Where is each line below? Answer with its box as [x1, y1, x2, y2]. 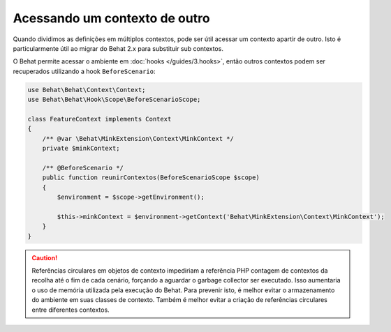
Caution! [31, 253, 58, 262]
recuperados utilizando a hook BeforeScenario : [13, 67, 156, 75]
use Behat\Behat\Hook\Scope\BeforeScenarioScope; [27, 96, 201, 104]
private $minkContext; [42, 144, 120, 153]
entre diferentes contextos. [31, 305, 110, 314]
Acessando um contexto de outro [13, 10, 210, 26]
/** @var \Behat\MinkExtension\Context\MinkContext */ [42, 135, 234, 142]
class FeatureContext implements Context [27, 115, 172, 123]
